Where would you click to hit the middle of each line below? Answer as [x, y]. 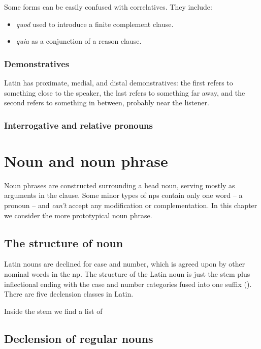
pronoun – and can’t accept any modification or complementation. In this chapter [131, 205]
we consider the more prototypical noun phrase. [78, 215]
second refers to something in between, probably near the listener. [107, 103]
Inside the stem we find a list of [53, 311]
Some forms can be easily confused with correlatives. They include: [108, 7]
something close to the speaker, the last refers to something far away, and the [125, 92]
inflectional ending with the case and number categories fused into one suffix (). [128, 284]
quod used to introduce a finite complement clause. [95, 24]
